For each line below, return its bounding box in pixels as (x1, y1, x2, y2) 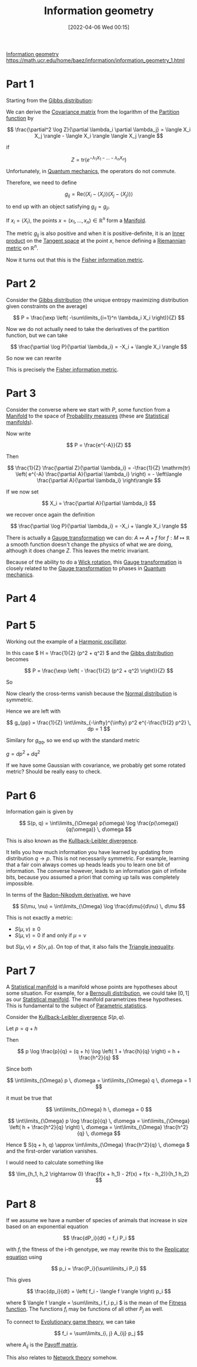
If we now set (6, 488, 39, 495)
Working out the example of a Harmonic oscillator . (6, 638, 128, 646)
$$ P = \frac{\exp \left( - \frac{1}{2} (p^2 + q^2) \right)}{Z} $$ (24, 667, 173, 674)
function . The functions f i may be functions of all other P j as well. (6, 1306, 163, 1314)
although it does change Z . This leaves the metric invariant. (6, 547, 150, 554)
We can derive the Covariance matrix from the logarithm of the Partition (6, 108, 179, 115)
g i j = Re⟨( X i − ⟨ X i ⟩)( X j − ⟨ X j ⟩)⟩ (64, 190, 133, 198)
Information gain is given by (6, 808, 74, 815)
